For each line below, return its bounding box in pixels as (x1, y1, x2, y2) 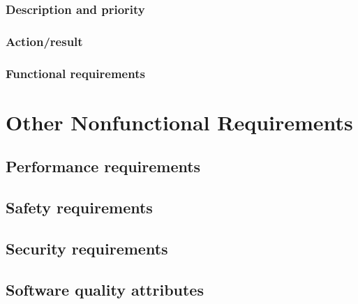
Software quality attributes (6, 278, 204, 300)
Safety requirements (6, 197, 153, 218)
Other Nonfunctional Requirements (6, 107, 353, 136)
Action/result (6, 32, 83, 50)
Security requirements (6, 237, 168, 259)
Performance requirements (6, 155, 201, 177)
